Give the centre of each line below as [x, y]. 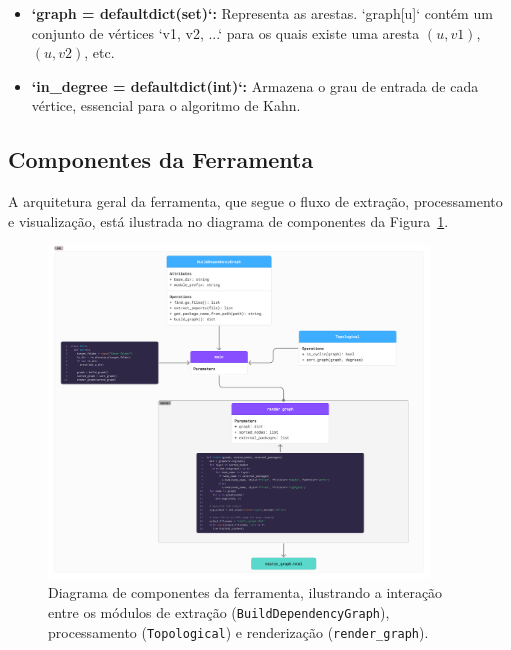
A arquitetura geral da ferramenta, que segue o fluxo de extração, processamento [255, 201]
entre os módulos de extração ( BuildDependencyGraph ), [219, 612]
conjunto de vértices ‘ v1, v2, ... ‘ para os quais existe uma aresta [225, 32]
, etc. [99, 52]
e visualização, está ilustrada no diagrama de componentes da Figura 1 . [228, 220]
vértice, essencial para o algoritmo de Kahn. [166, 105]
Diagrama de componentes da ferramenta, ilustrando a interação [245, 592]
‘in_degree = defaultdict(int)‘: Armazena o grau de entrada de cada [255, 85]
